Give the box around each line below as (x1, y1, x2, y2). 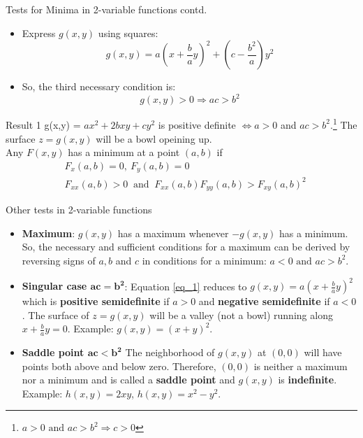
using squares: (98, 25, 158, 40)
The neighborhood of (125, 345, 215, 360)
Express (22, 25, 56, 40)
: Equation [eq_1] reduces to (124, 278, 247, 293)
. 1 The (330, 115, 357, 132)
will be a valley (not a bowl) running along (149, 307, 333, 322)
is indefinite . (278, 372, 337, 387)
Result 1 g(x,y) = (6, 117, 81, 132)
